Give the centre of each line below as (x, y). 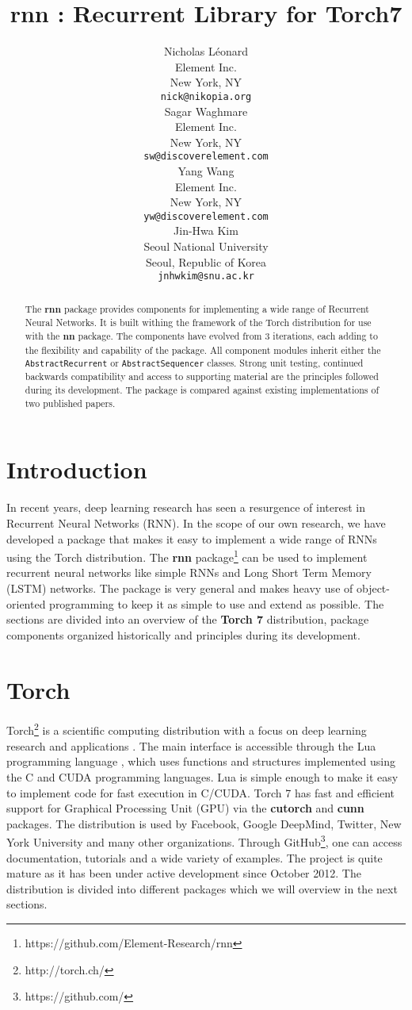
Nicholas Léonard (206, 51)
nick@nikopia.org (206, 96)
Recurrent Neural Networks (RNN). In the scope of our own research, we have (196, 522)
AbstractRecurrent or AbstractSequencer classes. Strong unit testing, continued (194, 363)
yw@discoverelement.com (206, 216)
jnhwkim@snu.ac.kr (206, 277)
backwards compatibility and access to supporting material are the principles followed (202, 376)
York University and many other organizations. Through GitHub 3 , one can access (204, 841)
